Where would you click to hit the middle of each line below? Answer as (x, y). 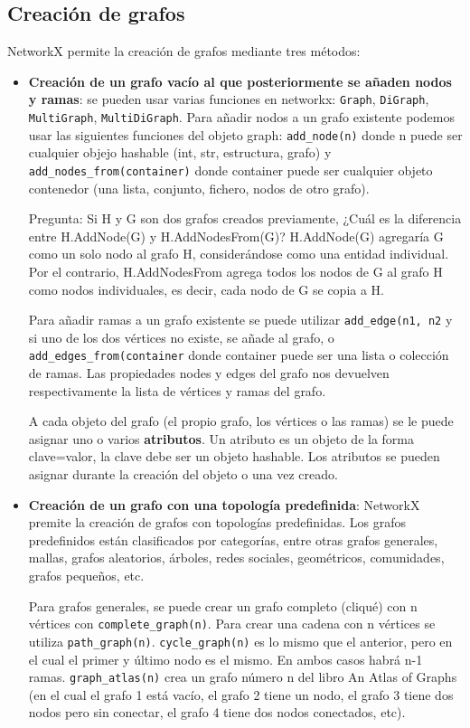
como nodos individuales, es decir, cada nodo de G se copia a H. (206, 289)
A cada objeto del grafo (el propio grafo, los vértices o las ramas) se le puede (241, 421)
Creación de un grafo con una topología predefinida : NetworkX (224, 504)
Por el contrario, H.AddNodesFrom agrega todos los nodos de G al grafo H (235, 271)
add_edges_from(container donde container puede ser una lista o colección (239, 355)
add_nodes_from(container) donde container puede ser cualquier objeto (230, 170)
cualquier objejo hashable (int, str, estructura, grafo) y (180, 152)
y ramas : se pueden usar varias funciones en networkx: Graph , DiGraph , (229, 99)
